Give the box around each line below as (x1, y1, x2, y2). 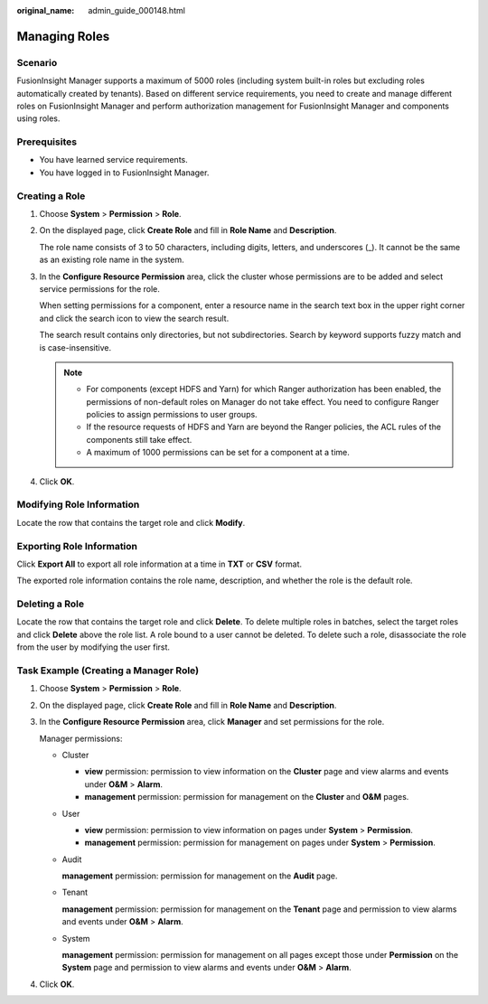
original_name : (16, 5, 75, 15)
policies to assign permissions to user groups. (86, 409, 258, 420)
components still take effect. (86, 434, 192, 445)
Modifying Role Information (16, 498, 140, 511)
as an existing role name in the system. (39, 254, 184, 266)
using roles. (16, 113, 61, 124)
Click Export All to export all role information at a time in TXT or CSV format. (16, 558, 303, 569)
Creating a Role (16, 190, 86, 202)
